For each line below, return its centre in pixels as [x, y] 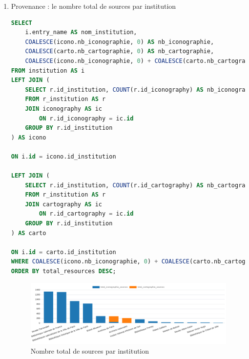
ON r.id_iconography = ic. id [86, 118]
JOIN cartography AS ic [63, 204]
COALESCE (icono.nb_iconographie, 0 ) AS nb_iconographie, [120, 42]
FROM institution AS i [48, 70]
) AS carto [29, 233]
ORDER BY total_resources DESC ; [63, 271]
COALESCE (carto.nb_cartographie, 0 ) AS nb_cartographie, [120, 51]
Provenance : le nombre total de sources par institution [93, 6]
